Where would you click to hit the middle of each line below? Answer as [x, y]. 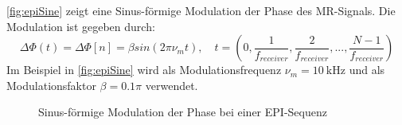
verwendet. [172, 85]
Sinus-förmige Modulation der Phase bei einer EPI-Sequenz [183, 112]
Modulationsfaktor [51, 85]
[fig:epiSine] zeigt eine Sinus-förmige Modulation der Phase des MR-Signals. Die [201, 10]
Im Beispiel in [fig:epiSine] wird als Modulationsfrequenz [144, 70]
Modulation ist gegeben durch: [81, 26]
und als [367, 70]
